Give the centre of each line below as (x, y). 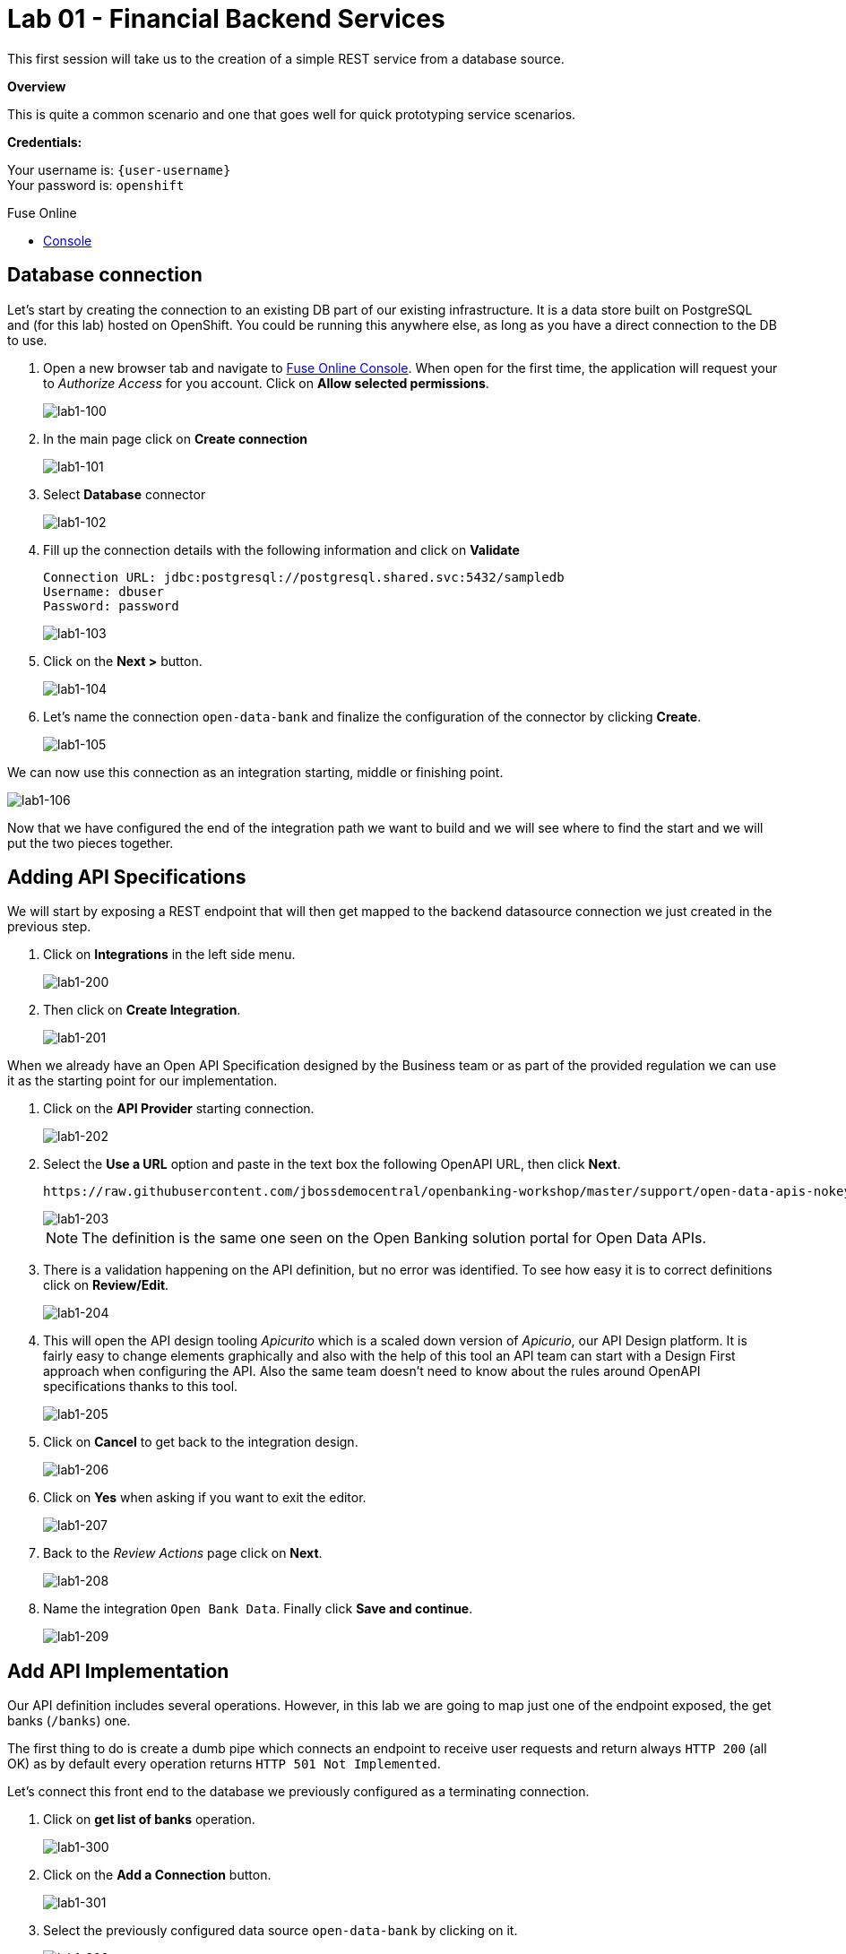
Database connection (105, 275)
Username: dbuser (104, 591)
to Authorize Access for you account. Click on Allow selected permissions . (266, 383)
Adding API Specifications (127, 878)
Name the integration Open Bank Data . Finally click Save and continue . (258, 1609)
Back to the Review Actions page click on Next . (183, 1553)
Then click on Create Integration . (142, 1010)
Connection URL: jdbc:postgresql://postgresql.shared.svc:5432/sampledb (304, 577)
